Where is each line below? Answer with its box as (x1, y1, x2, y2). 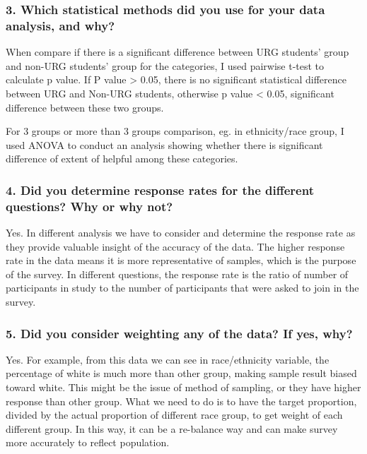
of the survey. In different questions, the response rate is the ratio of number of (6, 266, 349, 281)
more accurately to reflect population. (6, 435, 170, 450)
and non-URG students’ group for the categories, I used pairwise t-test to (6, 58, 325, 73)
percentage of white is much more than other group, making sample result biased (6, 366, 357, 381)
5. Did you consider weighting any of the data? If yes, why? (6, 324, 353, 342)
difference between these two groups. (6, 100, 164, 114)
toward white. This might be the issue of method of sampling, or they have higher (6, 380, 361, 394)
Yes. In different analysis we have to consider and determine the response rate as (6, 225, 356, 240)
